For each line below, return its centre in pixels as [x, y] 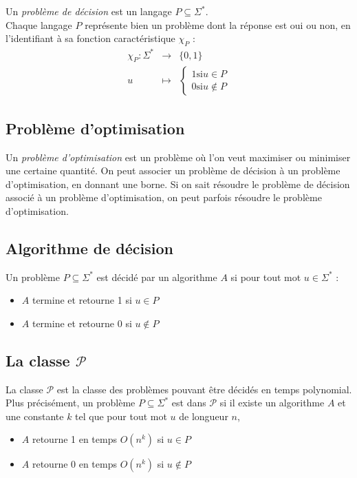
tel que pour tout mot [121, 416]
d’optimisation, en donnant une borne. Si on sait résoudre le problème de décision [178, 184]
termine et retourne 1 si [82, 300]
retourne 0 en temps [74, 464]
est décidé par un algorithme [157, 277]
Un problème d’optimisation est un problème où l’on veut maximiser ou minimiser [178, 157]
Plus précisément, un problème [71, 403]
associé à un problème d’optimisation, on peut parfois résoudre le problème [164, 197]
